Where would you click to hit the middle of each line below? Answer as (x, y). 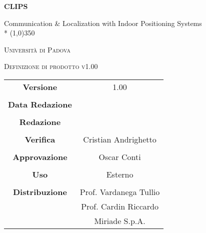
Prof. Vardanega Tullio (120, 191)
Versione (40, 86)
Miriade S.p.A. (120, 220)
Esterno (120, 174)
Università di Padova (37, 49)
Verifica (40, 139)
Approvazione (40, 156)
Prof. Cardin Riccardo (120, 206)
